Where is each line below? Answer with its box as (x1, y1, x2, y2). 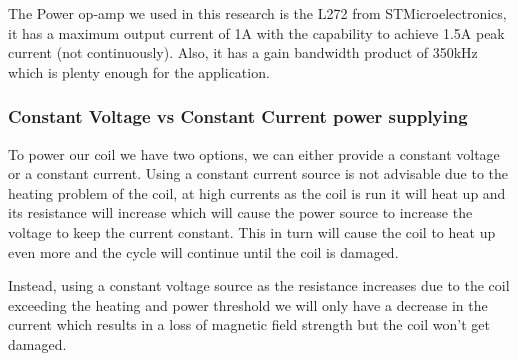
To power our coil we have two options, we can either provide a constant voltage (8, 143, 500, 164)
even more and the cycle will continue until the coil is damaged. (8, 241, 399, 262)
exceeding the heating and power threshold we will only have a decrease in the (8, 294, 488, 315)
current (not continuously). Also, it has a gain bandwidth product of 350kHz (8, 42, 478, 63)
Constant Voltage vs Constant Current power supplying (8, 104, 468, 129)
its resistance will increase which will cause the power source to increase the (8, 202, 473, 223)
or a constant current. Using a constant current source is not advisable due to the (8, 163, 509, 184)
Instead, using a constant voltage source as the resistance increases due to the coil (8, 275, 510, 296)
